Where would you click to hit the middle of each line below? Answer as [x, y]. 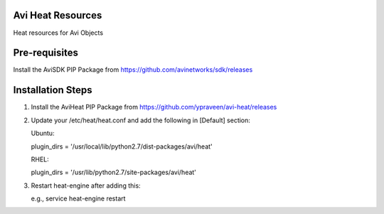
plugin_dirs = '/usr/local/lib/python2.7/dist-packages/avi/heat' [122, 146]
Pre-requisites [46, 53]
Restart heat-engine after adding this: [86, 186]
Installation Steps [53, 90]
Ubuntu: [43, 133]
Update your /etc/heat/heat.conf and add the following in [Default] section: [140, 120]
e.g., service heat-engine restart [78, 198]
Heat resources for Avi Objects [58, 33]
